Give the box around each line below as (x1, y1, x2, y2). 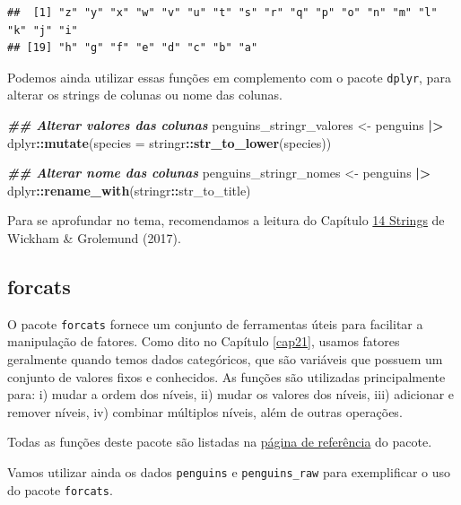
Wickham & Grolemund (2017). (7, 229, 181, 247)
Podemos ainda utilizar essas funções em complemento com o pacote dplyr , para (7, 67, 451, 86)
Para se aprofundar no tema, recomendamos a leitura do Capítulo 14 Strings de (7, 211, 445, 230)
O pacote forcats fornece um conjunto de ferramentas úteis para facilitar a (7, 314, 423, 333)
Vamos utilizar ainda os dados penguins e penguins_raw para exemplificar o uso (7, 463, 450, 482)
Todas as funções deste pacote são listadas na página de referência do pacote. (7, 432, 432, 451)
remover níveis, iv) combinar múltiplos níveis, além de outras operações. (7, 402, 403, 421)
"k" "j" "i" (7, 23, 78, 37)
